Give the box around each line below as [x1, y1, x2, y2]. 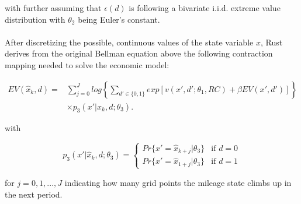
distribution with [5, 13, 65, 25]
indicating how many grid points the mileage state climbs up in [64, 176, 292, 188]
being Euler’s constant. [78, 13, 160, 25]
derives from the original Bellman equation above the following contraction [5, 47, 273, 59]
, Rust [260, 36, 283, 48]
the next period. [5, 188, 63, 200]
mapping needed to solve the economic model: [5, 58, 169, 71]
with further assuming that [5, 2, 102, 13]
